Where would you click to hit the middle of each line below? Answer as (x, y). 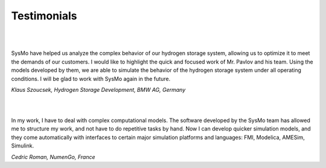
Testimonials (44, 16)
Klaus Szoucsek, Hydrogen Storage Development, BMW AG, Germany (98, 89)
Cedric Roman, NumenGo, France (53, 157)
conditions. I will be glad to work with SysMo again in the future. (91, 79)
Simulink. (23, 146)
